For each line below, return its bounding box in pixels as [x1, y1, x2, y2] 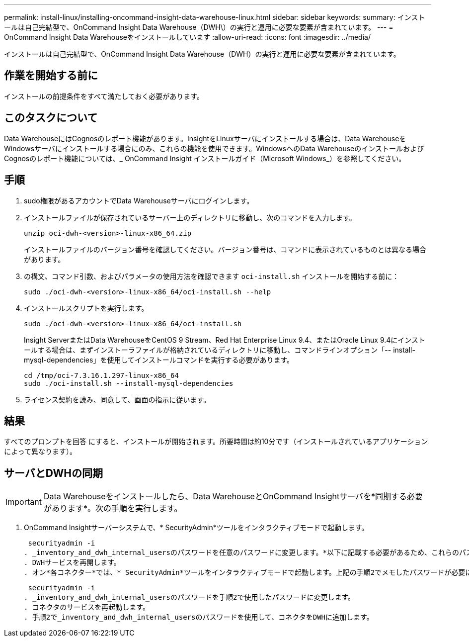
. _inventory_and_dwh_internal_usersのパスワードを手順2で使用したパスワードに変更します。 [24, 593, 355, 602]
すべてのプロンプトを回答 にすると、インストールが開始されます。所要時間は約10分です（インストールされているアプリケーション [4, 437, 428, 446]
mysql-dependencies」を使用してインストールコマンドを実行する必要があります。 [24, 355, 294, 364]
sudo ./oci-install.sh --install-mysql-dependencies [24, 379, 234, 387]
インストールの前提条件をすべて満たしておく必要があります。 [4, 92, 204, 100]
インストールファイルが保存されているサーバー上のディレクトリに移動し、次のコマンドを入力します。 [24, 213, 356, 222]
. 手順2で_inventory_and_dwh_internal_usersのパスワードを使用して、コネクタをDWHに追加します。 [24, 613, 374, 622]
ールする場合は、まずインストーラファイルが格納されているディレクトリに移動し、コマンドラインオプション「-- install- [24, 345, 415, 354]
